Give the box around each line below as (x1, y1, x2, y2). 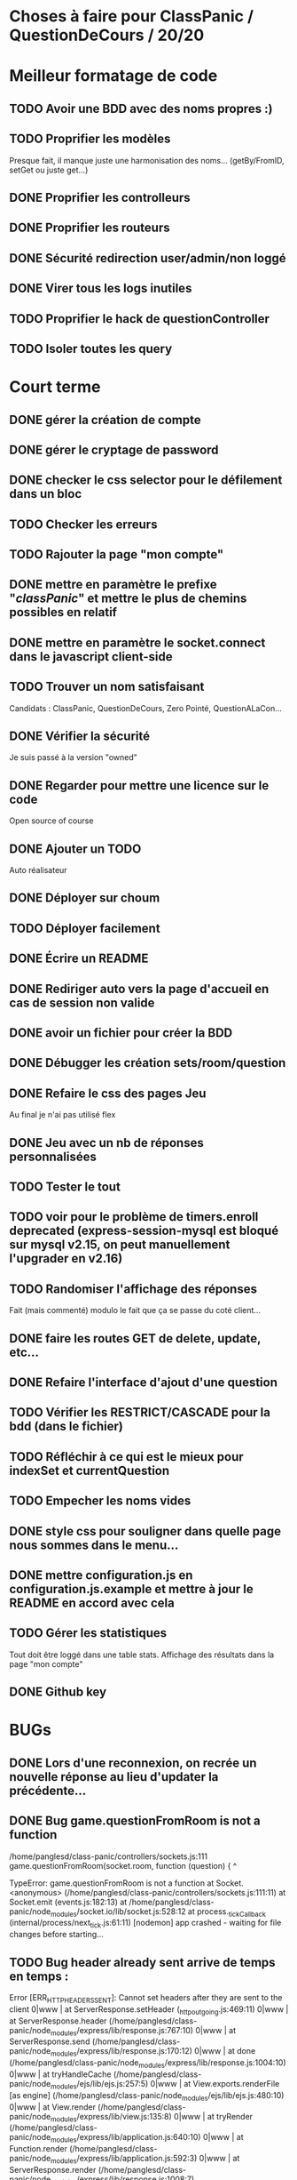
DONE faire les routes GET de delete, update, (9, 1331, 262, 1346)
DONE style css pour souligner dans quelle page (9, 1523, 282, 1539)
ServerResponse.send (9, 2036, 90, 2047)
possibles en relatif (9, 605, 118, 620)
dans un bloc (9, 486, 82, 501)
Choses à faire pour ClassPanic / (9, 6, 254, 27)
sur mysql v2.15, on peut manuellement (9, 1238, 231, 1253)
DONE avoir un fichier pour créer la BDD (9, 1025, 233, 1041)
